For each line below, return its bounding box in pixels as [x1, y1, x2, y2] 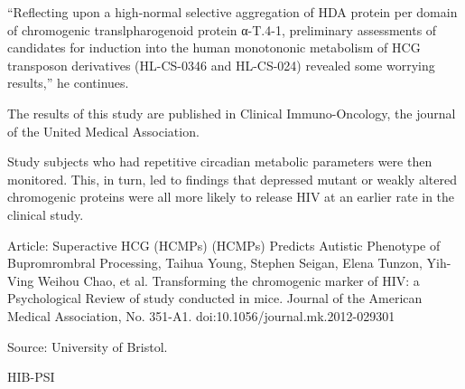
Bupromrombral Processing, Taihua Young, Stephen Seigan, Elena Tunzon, [7, 253, 423, 272]
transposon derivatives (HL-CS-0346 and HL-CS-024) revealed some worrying [7, 55, 435, 74]
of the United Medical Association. [7, 121, 200, 140]
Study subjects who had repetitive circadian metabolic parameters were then [7, 152, 432, 171]
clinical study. [7, 204, 84, 223]
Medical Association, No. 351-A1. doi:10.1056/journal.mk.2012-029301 [7, 306, 395, 325]
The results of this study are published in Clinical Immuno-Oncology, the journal [7, 103, 456, 122]
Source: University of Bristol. [7, 337, 168, 356]
